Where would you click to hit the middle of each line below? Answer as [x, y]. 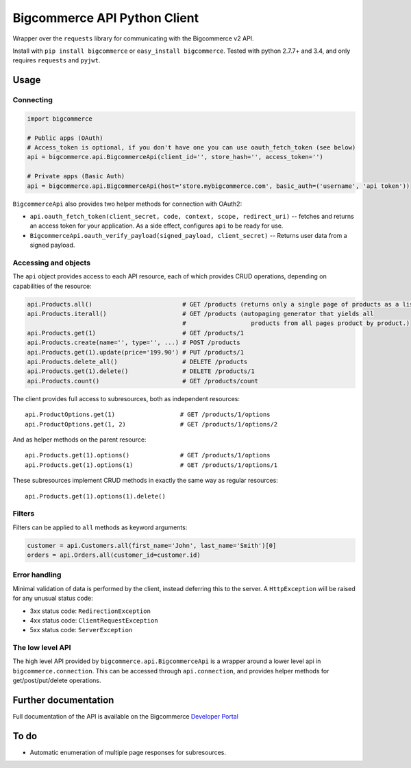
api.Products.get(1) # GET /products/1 [136, 333]
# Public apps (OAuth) [65, 138]
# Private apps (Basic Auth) [76, 176]
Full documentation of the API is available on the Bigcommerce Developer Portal [126, 717]
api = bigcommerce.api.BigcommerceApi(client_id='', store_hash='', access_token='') [175, 157]
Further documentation [63, 700]
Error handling [37, 575]
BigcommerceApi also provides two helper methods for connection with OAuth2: [127, 204]
